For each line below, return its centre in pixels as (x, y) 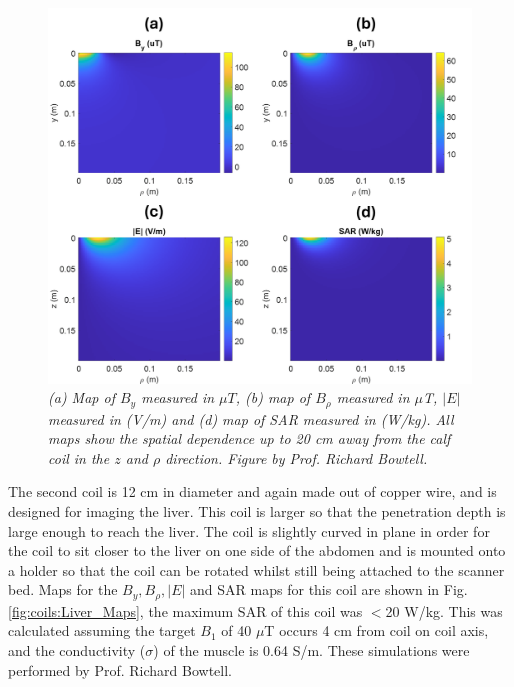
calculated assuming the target (102, 630)
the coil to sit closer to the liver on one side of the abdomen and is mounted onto (257, 550)
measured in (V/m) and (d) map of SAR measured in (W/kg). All (251, 418)
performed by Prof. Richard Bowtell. (120, 669)
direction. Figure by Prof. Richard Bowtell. (296, 457)
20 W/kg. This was (444, 610)
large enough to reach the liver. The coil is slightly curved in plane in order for (249, 530)
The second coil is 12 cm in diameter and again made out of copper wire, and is (252, 491)
